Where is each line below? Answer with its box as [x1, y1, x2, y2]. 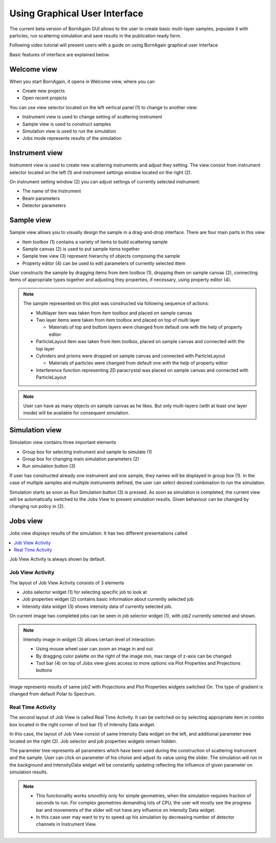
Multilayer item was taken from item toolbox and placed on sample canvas [36, 310, 192, 316]
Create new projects [22, 88, 65, 94]
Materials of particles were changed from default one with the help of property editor [49, 360, 228, 366]
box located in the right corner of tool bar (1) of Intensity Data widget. [9, 721, 156, 727]
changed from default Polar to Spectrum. [9, 691, 96, 697]
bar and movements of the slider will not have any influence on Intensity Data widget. [36, 807, 216, 813]
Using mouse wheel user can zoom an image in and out [36, 646, 153, 652]
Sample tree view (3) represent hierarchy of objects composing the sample [22, 253, 180, 259]
